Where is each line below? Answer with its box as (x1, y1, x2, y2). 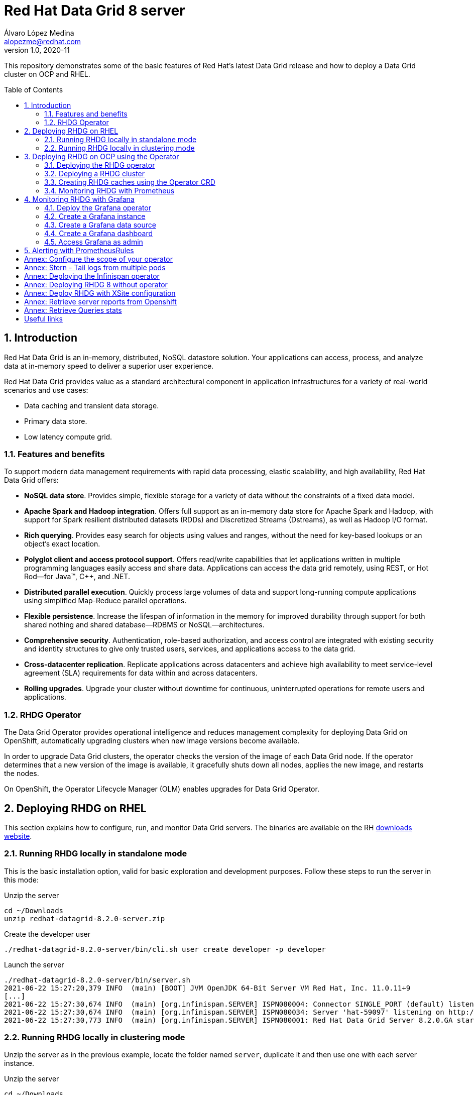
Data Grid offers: (4, 476, 59, 485)
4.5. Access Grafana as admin (44, 237, 143, 246)
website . (4, 831, 32, 840)
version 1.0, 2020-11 (4, 45, 70, 54)
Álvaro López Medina (4, 28, 74, 37)
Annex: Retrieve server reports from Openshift (24, 297, 177, 306)
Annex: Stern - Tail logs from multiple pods (24, 263, 166, 272)
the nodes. (4, 769, 39, 778)
